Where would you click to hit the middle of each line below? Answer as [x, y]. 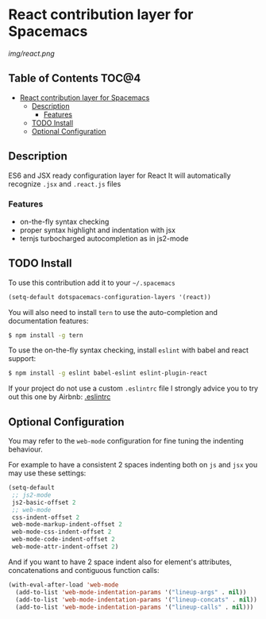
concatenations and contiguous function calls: [84, 570]
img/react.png [32, 53]
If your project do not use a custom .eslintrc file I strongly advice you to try [133, 388]
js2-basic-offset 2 [44, 502]
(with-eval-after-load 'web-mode [64, 585]
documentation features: [48, 321]
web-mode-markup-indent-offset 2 [67, 525]
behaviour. [26, 449]
